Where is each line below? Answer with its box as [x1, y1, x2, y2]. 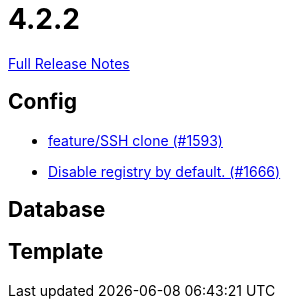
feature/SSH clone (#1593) [48, 131, 223, 149]
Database [8, 197, 106, 223]
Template [8, 239, 104, 265]
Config [8, 89, 77, 115]
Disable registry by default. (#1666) [48, 162, 281, 180]
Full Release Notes [8, 54, 130, 72]
